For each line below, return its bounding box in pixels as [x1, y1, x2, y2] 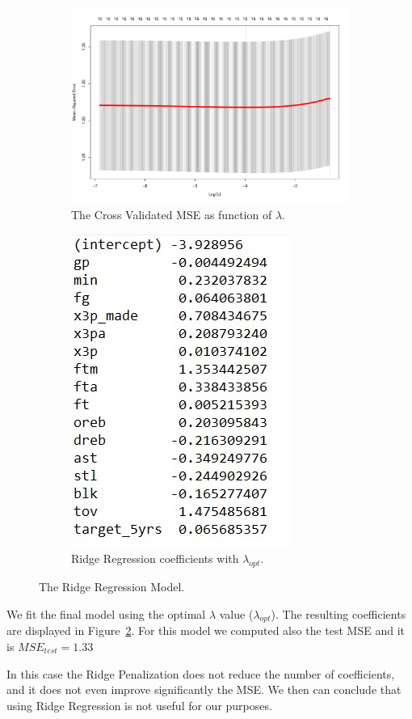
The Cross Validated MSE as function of [71, 206, 272, 223]
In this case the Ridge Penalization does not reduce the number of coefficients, [6, 665, 395, 682]
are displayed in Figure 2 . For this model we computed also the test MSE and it [6, 622, 405, 639]
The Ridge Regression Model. [39, 578, 185, 595]
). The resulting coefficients [271, 605, 406, 622]
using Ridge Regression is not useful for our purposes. [6, 696, 272, 713]
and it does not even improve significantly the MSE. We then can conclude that [6, 681, 401, 698]
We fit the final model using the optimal [6, 605, 206, 622]
